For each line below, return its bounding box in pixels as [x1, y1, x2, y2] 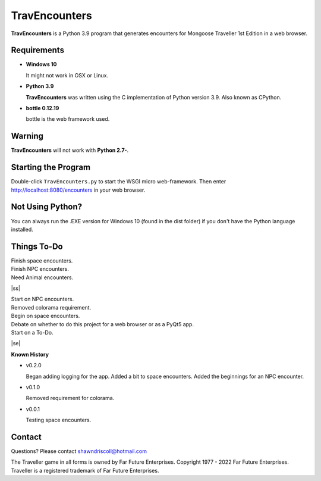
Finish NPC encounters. [11, 266, 70, 273]
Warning [11, 131, 44, 141]
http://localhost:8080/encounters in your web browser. [11, 186, 146, 193]
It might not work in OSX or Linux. [26, 71, 109, 79]
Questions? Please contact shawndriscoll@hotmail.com [11, 447, 147, 455]
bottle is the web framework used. [26, 115, 110, 123]
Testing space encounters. [26, 417, 92, 424]
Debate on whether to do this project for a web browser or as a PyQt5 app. [11, 320, 194, 327]
